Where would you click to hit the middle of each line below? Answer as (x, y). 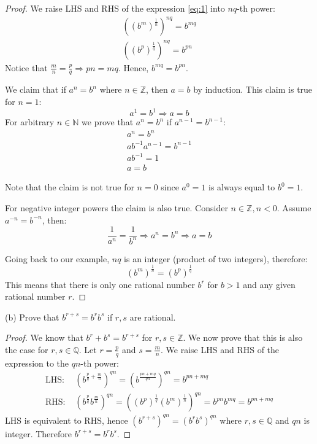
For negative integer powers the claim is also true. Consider (116, 207)
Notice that (26, 67)
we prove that (108, 122)
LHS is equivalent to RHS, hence (67, 420)
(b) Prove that (32, 317)
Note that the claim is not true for (70, 187)
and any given (269, 284)
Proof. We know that (44, 337)
